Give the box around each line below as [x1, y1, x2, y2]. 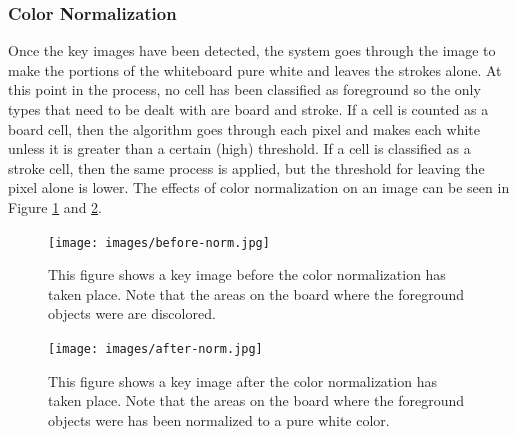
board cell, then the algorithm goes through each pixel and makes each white [8, 118, 480, 139]
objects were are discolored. [48, 303, 216, 324]
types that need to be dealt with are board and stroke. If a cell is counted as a [8, 99, 489, 119]
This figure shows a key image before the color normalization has [48, 264, 446, 285]
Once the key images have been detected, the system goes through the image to [8, 40, 496, 61]
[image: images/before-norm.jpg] [48, 235, 270, 250]
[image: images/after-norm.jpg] [48, 342, 263, 356]
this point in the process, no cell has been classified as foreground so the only [8, 79, 481, 100]
